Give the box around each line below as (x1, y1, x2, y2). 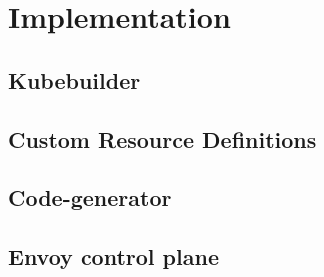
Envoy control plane (8, 241, 219, 272)
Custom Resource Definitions (8, 123, 317, 154)
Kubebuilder (8, 64, 141, 95)
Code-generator (8, 182, 172, 213)
